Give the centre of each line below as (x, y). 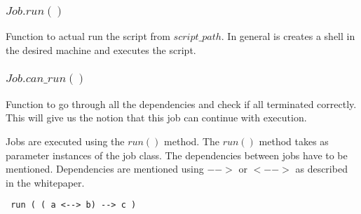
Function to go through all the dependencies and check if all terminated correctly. (181, 103)
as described (321, 169)
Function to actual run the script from (88, 36)
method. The (192, 141)
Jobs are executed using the (65, 141)
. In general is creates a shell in (288, 36)
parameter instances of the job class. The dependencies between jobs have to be (177, 155)
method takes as (294, 141)
